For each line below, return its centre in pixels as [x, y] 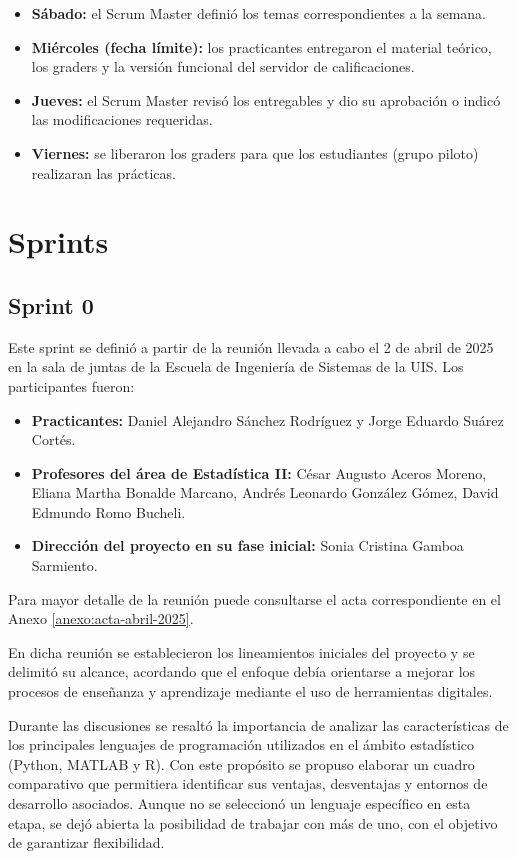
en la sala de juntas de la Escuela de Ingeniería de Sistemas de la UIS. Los [236, 366]
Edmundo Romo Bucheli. [108, 511]
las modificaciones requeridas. [122, 119]
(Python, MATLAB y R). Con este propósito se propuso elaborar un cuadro [241, 763]
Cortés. [53, 439]
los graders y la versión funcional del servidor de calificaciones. [223, 66]
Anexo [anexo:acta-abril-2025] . [101, 618]
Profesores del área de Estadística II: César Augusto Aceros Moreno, [259, 472]
